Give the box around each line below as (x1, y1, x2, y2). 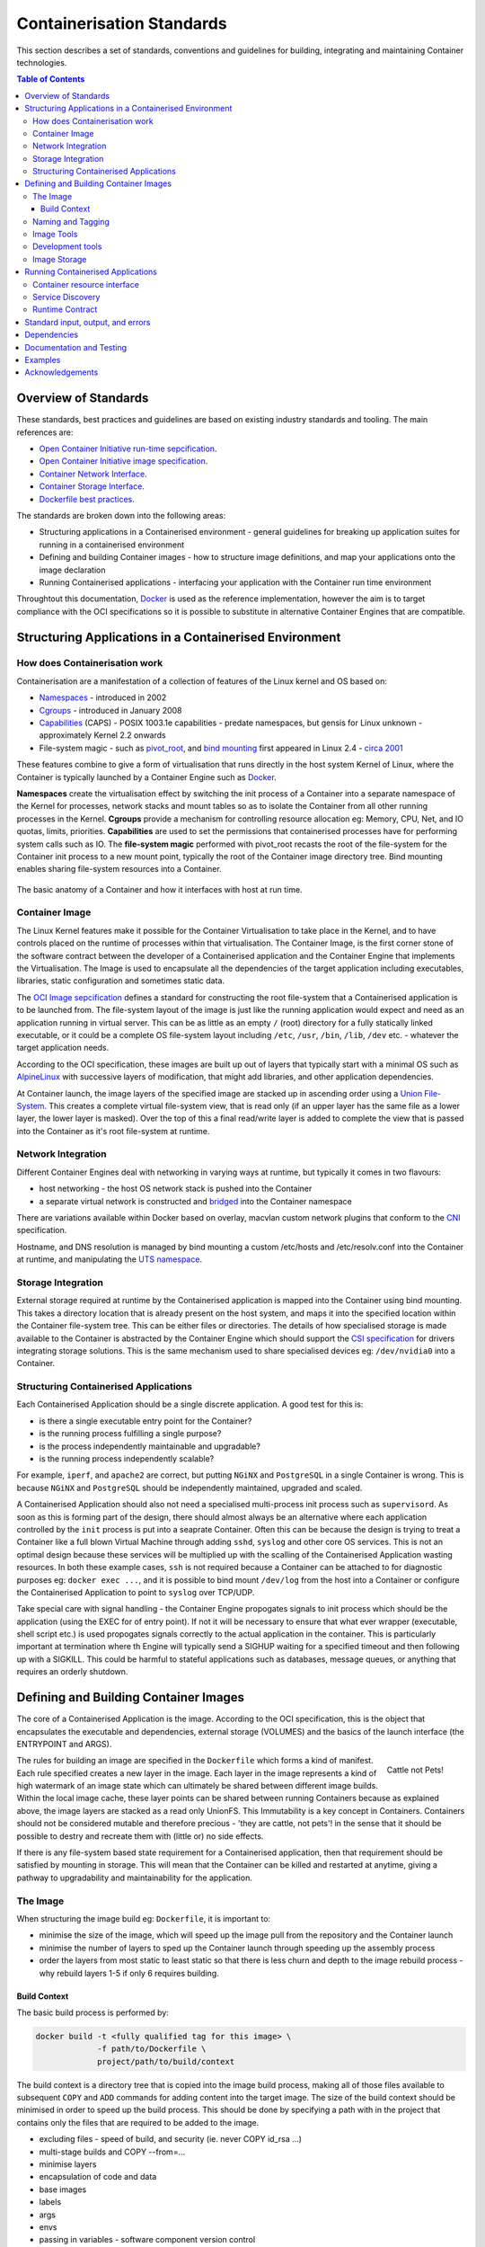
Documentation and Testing (24, 342, 128, 352)
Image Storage (32, 253, 87, 264)
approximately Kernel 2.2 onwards (39, 730, 166, 741)
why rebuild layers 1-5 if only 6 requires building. (39, 1967, 219, 1978)
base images (39, 2184, 87, 2195)
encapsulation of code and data (39, 2172, 157, 2182)
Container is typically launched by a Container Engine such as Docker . (16, 771, 278, 782)
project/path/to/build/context (97, 2056, 235, 2066)
